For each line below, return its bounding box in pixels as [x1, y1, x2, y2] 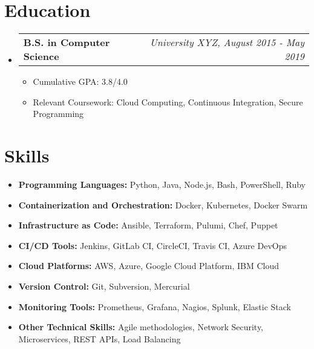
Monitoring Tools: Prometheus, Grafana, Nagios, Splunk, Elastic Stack [18, 300, 292, 313]
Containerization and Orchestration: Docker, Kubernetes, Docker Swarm [18, 198, 308, 211]
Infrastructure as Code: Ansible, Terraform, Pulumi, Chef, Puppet [18, 219, 278, 231]
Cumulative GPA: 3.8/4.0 [33, 75, 128, 88]
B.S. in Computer [23, 35, 110, 50]
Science [23, 49, 59, 64]
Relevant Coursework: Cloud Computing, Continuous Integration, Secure [33, 95, 303, 108]
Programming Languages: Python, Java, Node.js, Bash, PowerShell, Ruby [18, 178, 306, 191]
